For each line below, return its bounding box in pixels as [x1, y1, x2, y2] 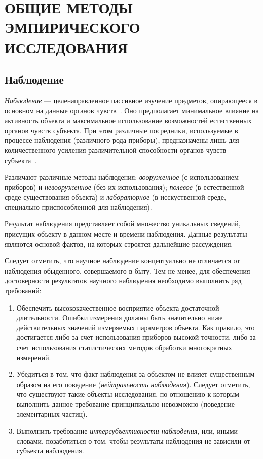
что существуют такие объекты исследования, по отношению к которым [16, 389, 239, 399]
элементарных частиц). [16, 408, 88, 419]
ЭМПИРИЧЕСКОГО [5, 17, 140, 37]
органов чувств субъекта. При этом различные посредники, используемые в [5, 125, 238, 135]
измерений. [16, 352, 51, 362]
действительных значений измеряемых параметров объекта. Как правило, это [16, 322, 255, 332]
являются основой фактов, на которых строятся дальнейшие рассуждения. [5, 238, 233, 249]
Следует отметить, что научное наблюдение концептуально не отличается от [5, 255, 240, 266]
